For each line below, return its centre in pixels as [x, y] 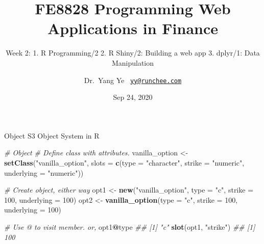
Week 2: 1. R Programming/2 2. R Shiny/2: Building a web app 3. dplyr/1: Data [133, 53]
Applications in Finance [133, 28]
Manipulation [133, 62]
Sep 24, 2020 [133, 97]
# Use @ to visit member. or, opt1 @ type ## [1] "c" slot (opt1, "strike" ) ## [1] [130, 226]
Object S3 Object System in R [52, 135]
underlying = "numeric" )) [44, 172]
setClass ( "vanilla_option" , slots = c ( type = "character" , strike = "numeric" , [124, 162]
